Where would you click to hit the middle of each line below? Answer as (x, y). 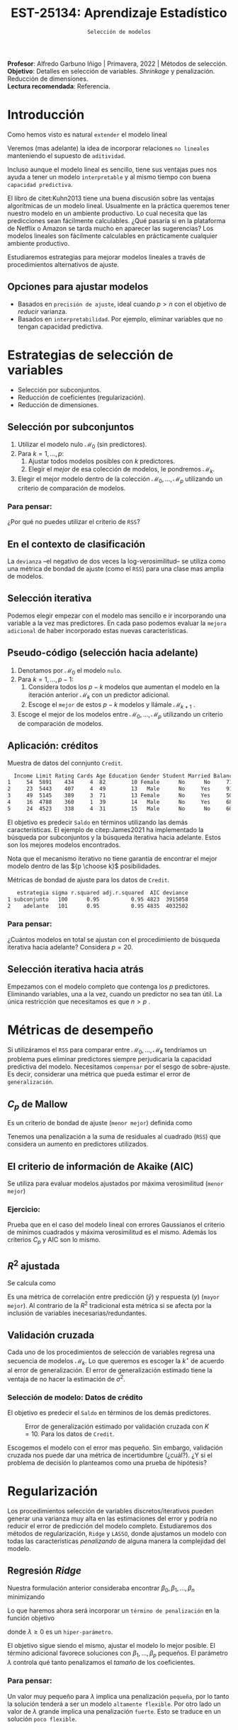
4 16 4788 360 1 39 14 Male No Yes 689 (121, 802)
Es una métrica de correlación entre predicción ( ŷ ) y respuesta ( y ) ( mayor (113, 1297)
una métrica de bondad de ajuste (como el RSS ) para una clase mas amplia (116, 569)
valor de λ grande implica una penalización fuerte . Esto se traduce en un (114, 1711)
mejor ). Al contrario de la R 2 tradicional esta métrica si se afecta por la (109, 1305)
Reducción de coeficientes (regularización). (81, 397)
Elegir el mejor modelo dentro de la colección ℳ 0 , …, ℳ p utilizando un (120, 479)
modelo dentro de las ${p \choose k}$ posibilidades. (84, 866)
